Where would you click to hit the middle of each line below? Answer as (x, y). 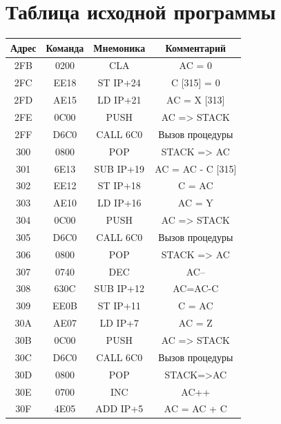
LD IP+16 (119, 203)
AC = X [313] (196, 100)
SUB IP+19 (119, 168)
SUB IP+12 (119, 288)
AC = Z (195, 323)
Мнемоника (119, 47)
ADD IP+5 (119, 408)
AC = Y (195, 203)
